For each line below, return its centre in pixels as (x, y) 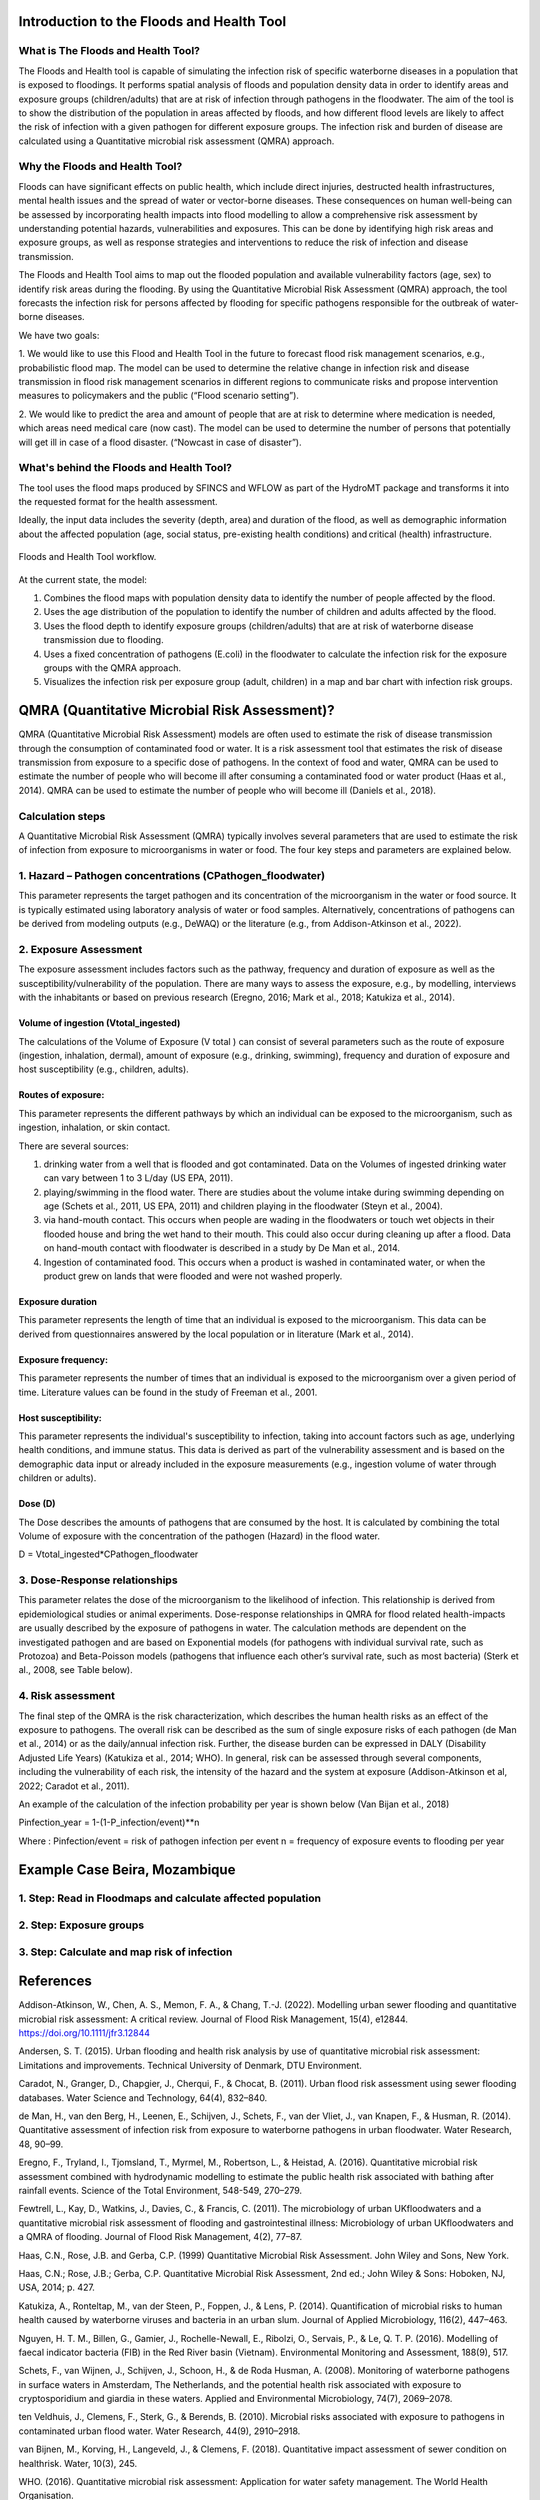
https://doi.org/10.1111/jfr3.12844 (84, 2033)
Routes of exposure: (61, 1095)
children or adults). (57, 1478)
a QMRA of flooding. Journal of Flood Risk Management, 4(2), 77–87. (160, 2237)
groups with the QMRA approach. (112, 667)
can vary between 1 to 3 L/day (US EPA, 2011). (138, 1178)
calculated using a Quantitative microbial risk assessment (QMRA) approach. (176, 141)
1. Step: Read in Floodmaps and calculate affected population (170, 1898)
